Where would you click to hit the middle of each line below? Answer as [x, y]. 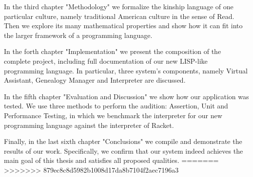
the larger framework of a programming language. [78, 35]
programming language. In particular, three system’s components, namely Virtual [126, 70]
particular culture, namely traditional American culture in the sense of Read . [119, 16]
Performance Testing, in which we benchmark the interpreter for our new [113, 115]
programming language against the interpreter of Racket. [89, 125]
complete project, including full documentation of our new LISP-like [106, 61]
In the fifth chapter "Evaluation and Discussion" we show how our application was [126, 96]
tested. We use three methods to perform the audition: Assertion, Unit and [116, 106]
